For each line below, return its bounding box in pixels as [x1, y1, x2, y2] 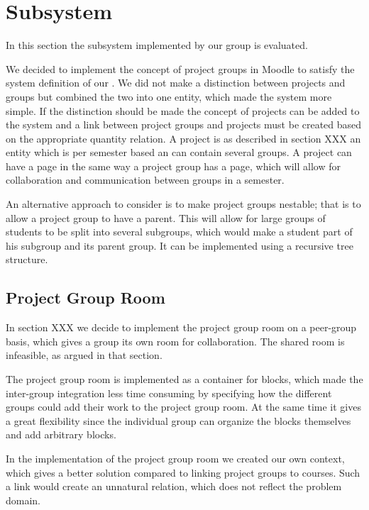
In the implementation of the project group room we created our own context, [6, 450, 345, 465]
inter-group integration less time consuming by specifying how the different [6, 385, 332, 400]
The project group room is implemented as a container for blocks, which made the [6, 372, 363, 387]
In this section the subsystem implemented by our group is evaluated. [6, 38, 308, 52]
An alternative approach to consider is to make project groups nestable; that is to [6, 196, 361, 211]
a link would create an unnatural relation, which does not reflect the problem [6, 479, 342, 494]
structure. [6, 252, 48, 267]
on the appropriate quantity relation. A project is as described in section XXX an [6, 131, 361, 145]
